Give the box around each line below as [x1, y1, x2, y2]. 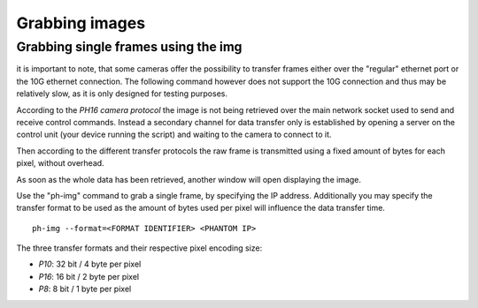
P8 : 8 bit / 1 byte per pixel [38, 283, 132, 295]
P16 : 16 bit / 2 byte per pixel [38, 271, 140, 282]
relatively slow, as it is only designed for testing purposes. [16, 88, 227, 99]
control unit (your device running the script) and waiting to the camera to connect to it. [16, 129, 332, 140]
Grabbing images [16, 13, 146, 33]
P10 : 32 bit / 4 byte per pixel [38, 259, 142, 269]
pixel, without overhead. [16, 158, 105, 169]
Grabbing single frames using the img [16, 39, 243, 55]
